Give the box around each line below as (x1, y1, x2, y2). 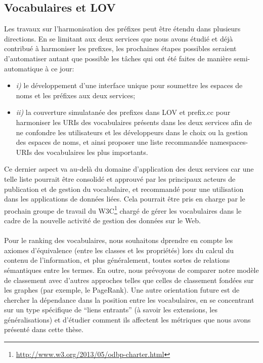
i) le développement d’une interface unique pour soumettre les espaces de (16, 80, 243, 91)
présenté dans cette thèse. (4, 324, 83, 335)
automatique (4, 63, 43, 73)
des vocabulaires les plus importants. (34, 146, 148, 157)
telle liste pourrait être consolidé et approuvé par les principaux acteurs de (4, 173, 236, 184)
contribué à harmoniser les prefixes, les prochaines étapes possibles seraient (4, 43, 237, 54)
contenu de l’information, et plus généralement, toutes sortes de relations (4, 255, 230, 265)
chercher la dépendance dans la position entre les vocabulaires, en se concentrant (4, 294, 254, 305)
